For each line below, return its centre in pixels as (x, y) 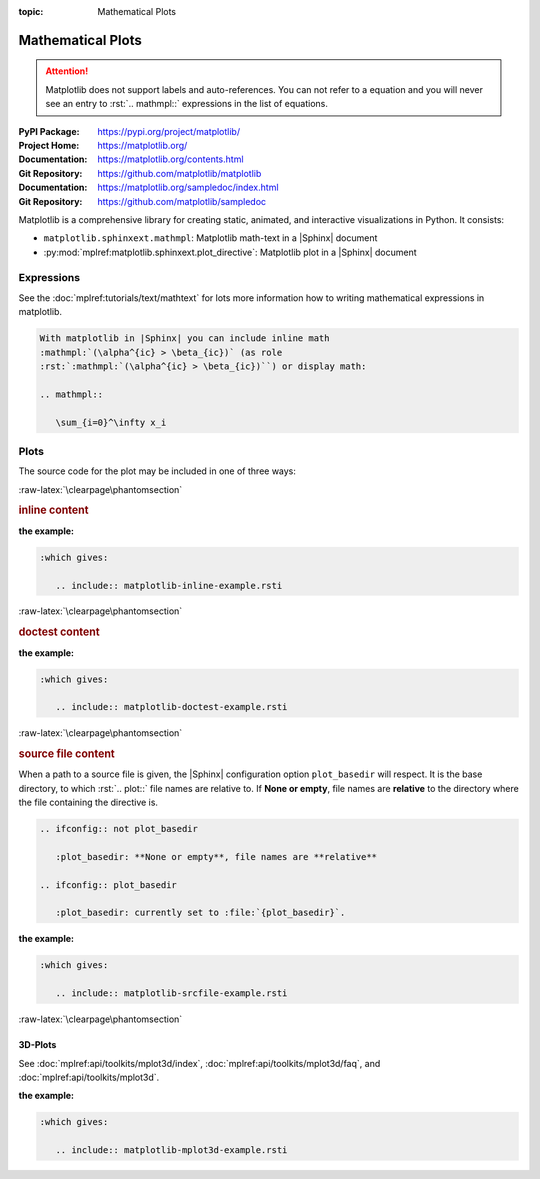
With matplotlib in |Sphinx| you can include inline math (184, 338)
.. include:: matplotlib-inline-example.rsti (169, 585)
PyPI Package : (49, 131)
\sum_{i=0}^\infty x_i (111, 422)
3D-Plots (37, 1045)
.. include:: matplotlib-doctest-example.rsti (171, 707)
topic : (31, 11)
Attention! (67, 71)
